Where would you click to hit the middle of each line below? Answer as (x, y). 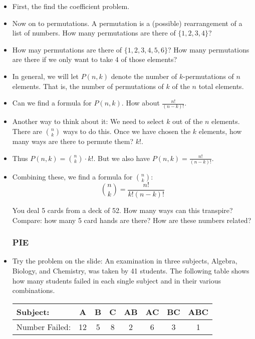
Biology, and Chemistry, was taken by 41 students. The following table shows (131, 271)
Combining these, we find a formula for (72, 176)
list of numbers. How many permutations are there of (94, 33)
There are (27, 131)
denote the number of (144, 76)
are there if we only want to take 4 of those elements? (95, 59)
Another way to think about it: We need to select (88, 121)
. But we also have (122, 158)
